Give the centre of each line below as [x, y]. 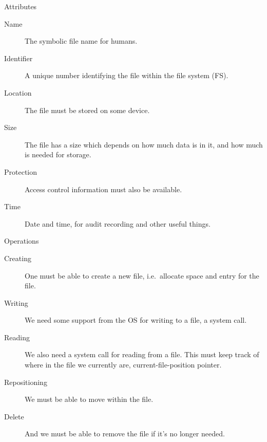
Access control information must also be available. [103, 189]
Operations [22, 241]
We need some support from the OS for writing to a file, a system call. [136, 320]
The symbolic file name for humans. [81, 41]
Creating [18, 258]
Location [18, 92]
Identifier [18, 58]
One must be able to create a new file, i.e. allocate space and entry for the [142, 275]
